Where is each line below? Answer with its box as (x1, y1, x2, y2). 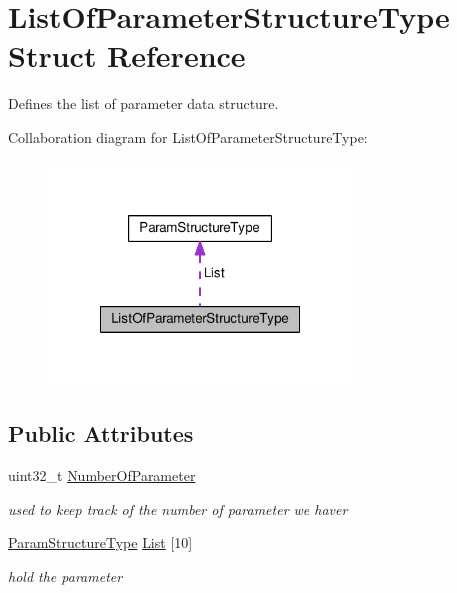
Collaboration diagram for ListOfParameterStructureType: (8, 126, 368, 147)
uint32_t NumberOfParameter (8, 465, 196, 486)
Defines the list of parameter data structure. (8, 93, 279, 114)
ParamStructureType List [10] (8, 532, 193, 553)
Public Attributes (8, 418, 194, 449)
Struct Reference (8, 35, 246, 76)
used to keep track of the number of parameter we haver (8, 498, 348, 519)
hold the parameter (8, 566, 123, 587)
